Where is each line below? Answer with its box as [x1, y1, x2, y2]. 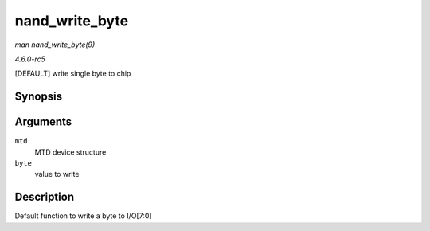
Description [14, 190, 75, 204]
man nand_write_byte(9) [14, 40, 96, 49]
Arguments [14, 115, 72, 129]
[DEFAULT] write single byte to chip [14, 69, 131, 79]
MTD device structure [34, 147, 107, 157]
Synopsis [14, 90, 63, 104]
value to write [34, 170, 80, 179]
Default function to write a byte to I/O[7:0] [14, 211, 152, 221]
